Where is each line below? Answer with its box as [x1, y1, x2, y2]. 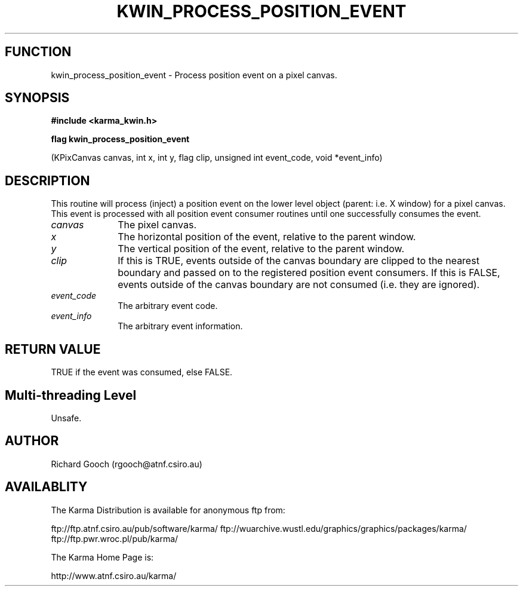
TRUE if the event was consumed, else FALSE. [51, 367, 233, 378]
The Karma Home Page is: [51, 552, 154, 562]
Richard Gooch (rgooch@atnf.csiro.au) [51, 458, 202, 469]
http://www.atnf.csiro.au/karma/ [51, 570, 177, 581]
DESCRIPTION [5, 173, 90, 188]
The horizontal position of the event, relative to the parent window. [118, 231, 416, 243]
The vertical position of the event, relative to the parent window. [118, 243, 405, 255]
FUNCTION [5, 44, 72, 60]
